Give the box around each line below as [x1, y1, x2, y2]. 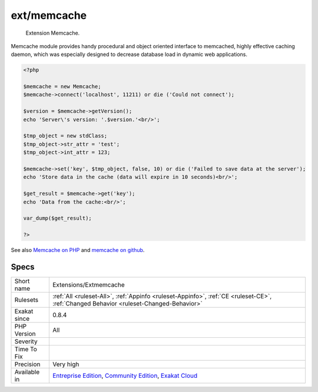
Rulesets [14, 296, 38, 304]
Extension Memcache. [25, 29, 80, 36]
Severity [14, 337, 38, 346]
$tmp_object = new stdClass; [23, 132, 108, 139]
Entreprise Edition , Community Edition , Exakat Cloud [52, 371, 197, 380]
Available [14, 368, 40, 376]
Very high [52, 360, 79, 368]
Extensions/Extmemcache [52, 281, 125, 289]
